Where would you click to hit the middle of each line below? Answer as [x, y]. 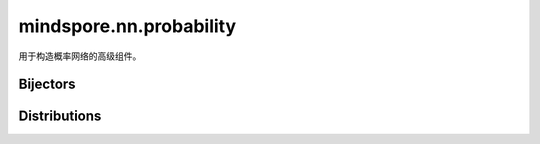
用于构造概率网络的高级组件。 [80, 56]
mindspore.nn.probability [127, 26]
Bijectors [47, 84]
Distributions [60, 116]
